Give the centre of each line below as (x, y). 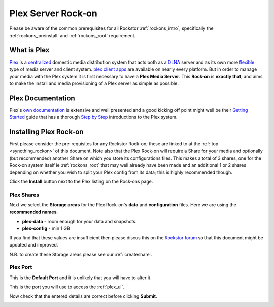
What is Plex (29, 50)
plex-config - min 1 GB (46, 228)
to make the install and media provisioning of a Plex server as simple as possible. (94, 83)
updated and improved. (34, 245)
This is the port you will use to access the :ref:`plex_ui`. (67, 287)
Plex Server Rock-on (53, 13)
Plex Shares (24, 195)
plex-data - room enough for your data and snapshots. (79, 222)
